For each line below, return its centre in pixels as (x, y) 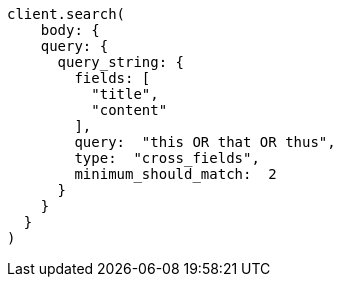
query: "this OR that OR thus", (205, 142)
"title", (125, 94)
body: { (70, 30)
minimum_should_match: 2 (175, 174)
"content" (129, 110)
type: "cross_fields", (167, 158)
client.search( (66, 14)
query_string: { (121, 62)
